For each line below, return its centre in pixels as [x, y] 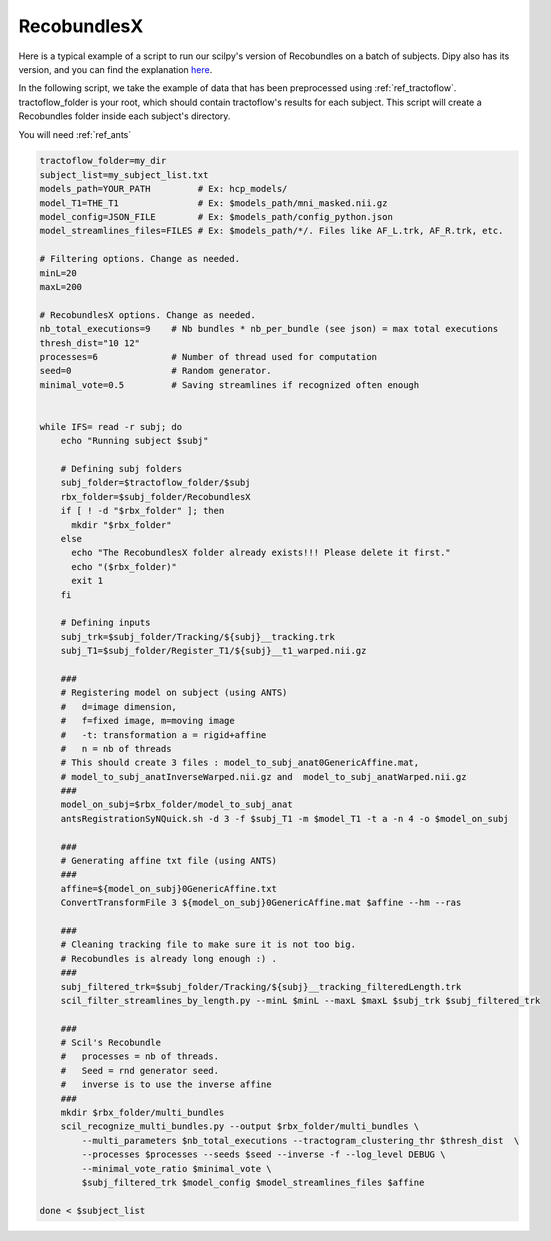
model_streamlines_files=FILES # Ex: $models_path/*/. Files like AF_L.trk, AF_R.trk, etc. [271, 231]
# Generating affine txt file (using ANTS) [168, 861]
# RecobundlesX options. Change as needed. [148, 314]
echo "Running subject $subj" [134, 441]
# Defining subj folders [121, 469]
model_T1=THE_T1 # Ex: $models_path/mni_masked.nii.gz [213, 203]
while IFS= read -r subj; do [111, 426]
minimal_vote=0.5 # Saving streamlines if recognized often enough [229, 384]
